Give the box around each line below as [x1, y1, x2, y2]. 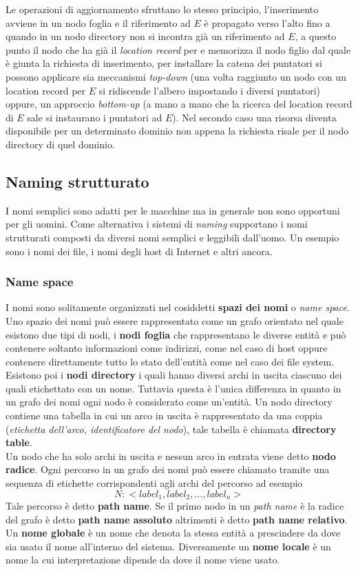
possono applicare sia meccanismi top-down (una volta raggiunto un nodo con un [6, 69, 346, 83]
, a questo [295, 29, 337, 43]
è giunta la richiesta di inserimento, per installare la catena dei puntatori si [6, 56, 322, 70]
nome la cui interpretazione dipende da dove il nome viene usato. [6, 552, 280, 567]
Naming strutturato [6, 170, 149, 192]
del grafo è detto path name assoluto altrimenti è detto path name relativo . [6, 512, 348, 526]
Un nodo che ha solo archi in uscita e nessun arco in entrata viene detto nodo [6, 448, 336, 463]
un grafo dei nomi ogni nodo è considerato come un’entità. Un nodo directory [6, 394, 333, 409]
